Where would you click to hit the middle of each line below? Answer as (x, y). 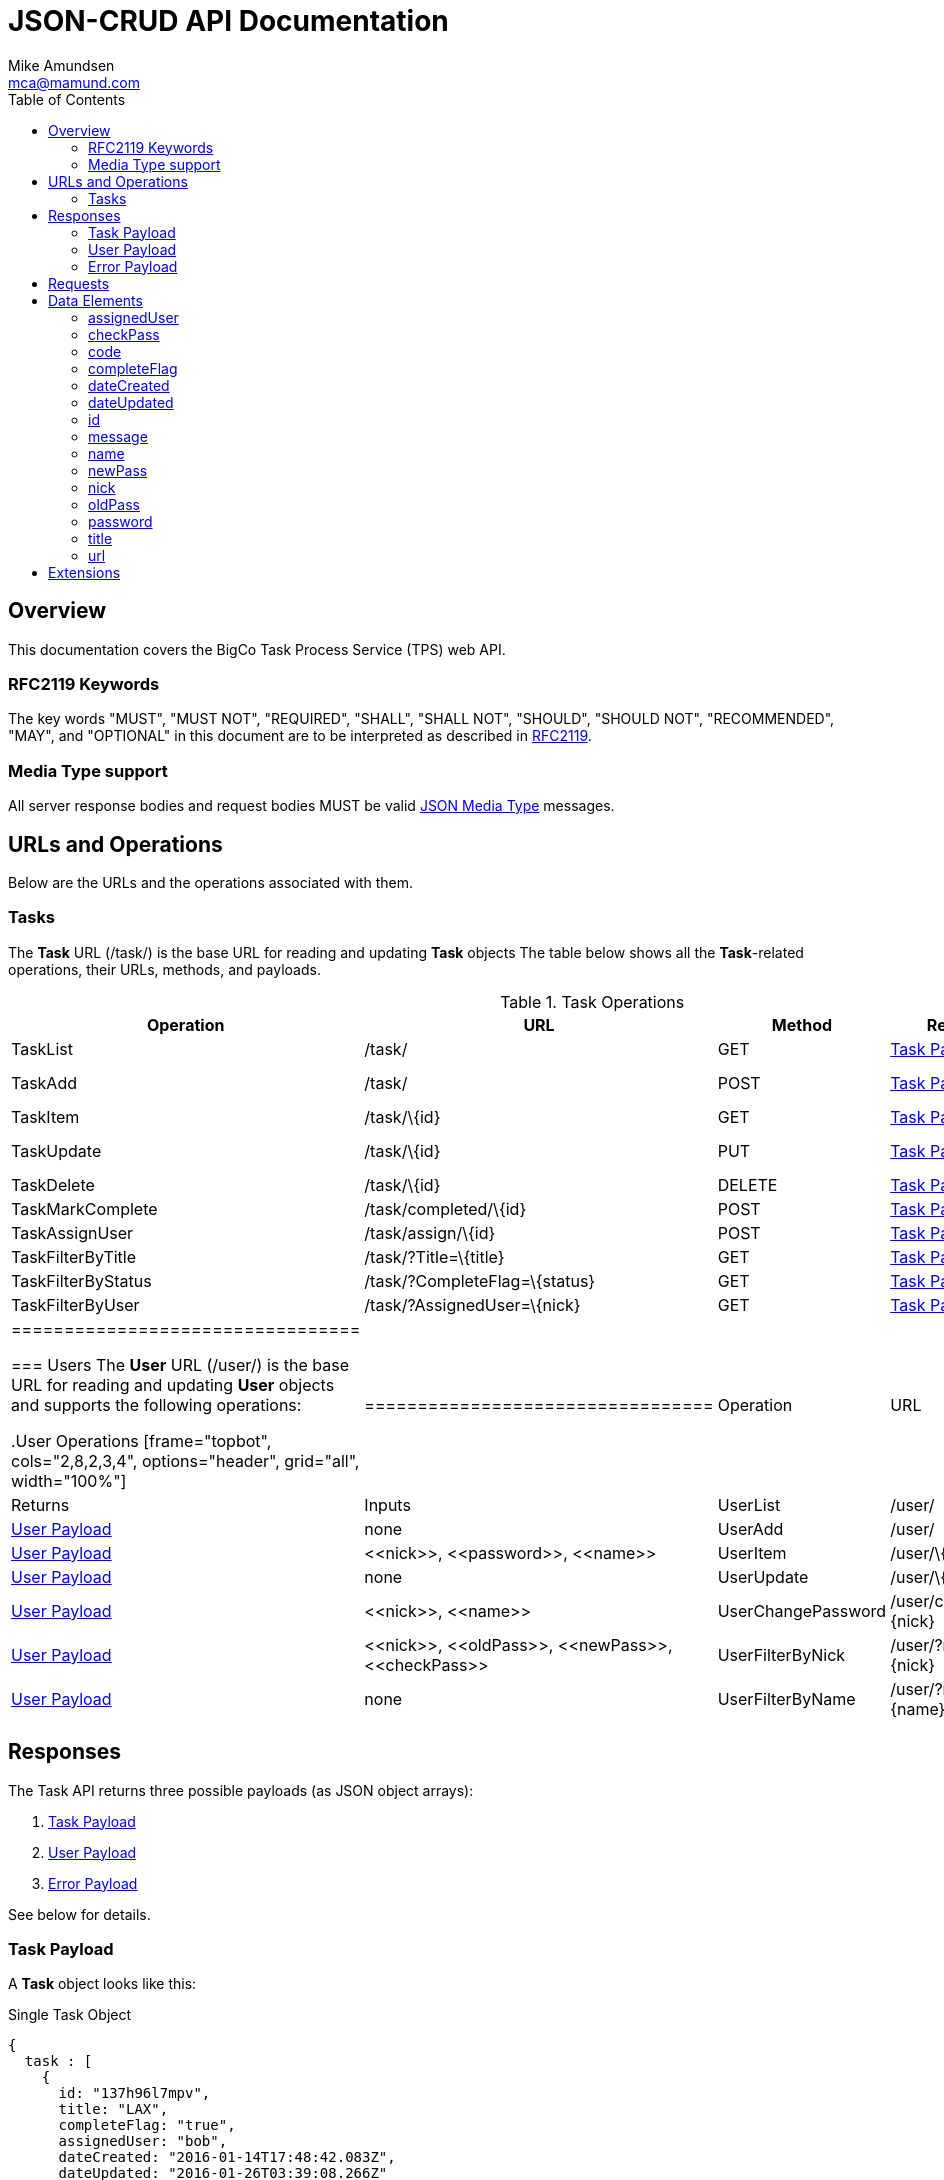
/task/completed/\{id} (445, 1208)
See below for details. (79, 1914)
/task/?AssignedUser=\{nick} (472, 1304)
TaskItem (45, 1116)
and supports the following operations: (156, 1404)
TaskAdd (44, 1082)
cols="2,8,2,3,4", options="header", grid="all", (185, 1460)
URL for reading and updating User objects (173, 1384)
